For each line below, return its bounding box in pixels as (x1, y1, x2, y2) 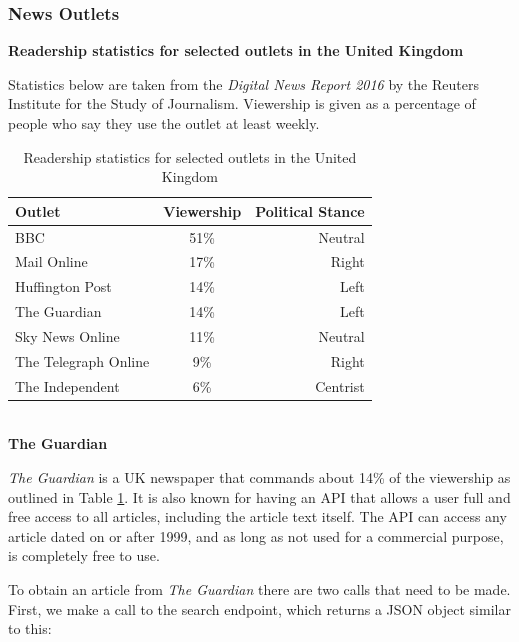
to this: (8, 618, 52, 639)
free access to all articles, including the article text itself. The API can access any (8, 506, 507, 527)
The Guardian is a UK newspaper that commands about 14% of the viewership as (8, 466, 511, 487)
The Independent (15, 375, 120, 396)
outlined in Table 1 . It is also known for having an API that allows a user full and (8, 486, 511, 507)
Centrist (315, 375, 365, 396)
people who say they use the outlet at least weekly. (8, 113, 320, 133)
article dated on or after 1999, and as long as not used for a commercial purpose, (8, 525, 504, 546)
